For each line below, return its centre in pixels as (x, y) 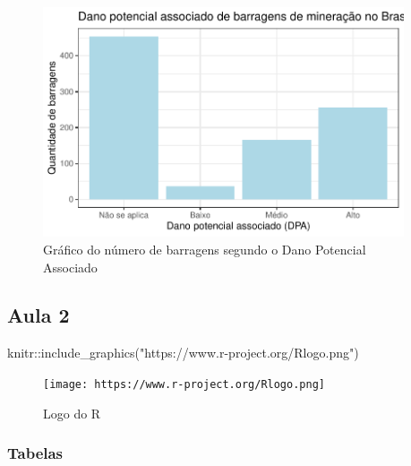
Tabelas (35, 453)
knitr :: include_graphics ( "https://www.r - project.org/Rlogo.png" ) (183, 353)
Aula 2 (39, 315)
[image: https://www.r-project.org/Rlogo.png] (184, 384)
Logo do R (72, 413)
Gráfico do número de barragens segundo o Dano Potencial (205, 249)
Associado (70, 267)
